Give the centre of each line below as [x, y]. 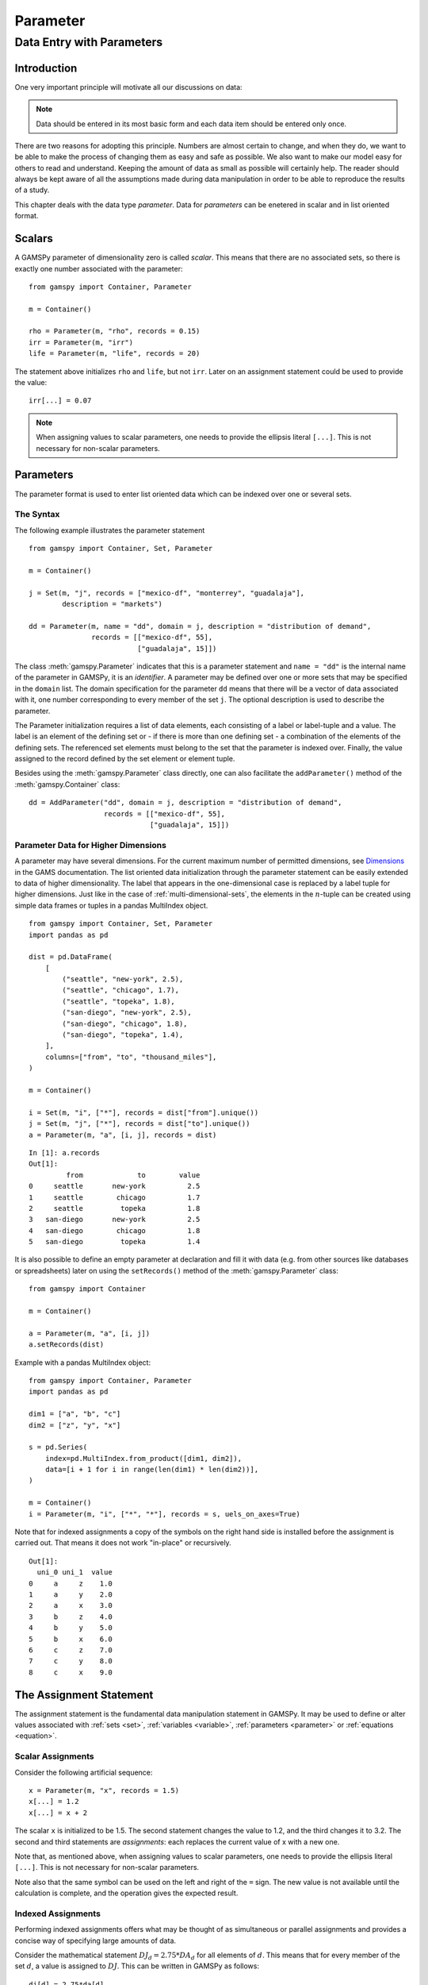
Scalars [34, 239]
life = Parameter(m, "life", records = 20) [115, 354]
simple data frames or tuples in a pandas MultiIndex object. [111, 905]
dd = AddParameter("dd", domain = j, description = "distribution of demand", [185, 803]
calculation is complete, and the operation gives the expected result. [126, 1893]
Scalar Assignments [54, 1756]
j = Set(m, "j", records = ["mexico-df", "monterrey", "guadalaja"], [167, 593]
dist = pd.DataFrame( [71, 957]
